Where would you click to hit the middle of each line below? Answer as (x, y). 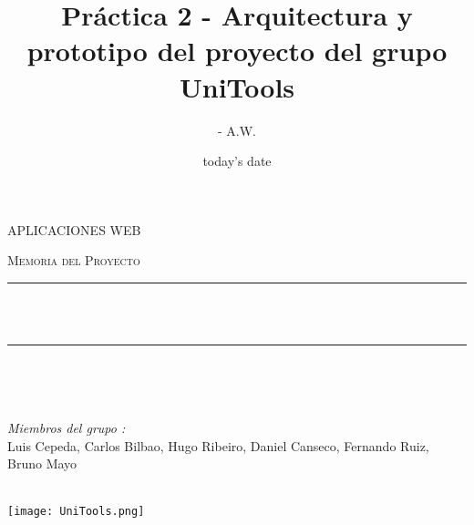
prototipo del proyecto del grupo (237, 51)
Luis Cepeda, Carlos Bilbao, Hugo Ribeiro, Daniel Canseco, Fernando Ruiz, (218, 445)
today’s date (237, 161)
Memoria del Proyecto (74, 260)
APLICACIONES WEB (74, 229)
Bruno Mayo (42, 463)
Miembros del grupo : (67, 428)
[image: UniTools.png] (76, 511)
